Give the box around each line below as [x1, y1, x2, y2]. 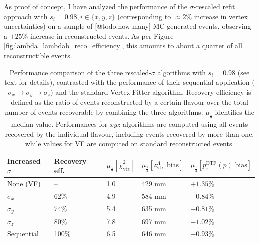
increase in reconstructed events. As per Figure [30, 30, 174, 41]
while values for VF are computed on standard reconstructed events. [25, 138, 234, 149]
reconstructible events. [4, 50, 72, 60]
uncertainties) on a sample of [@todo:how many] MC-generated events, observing [4, 21, 251, 31]
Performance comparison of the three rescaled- [9, 67, 151, 77]
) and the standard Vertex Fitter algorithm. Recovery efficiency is [50, 86, 251, 97]
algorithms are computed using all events [123, 118, 248, 129]
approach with [4, 11, 48, 21]
